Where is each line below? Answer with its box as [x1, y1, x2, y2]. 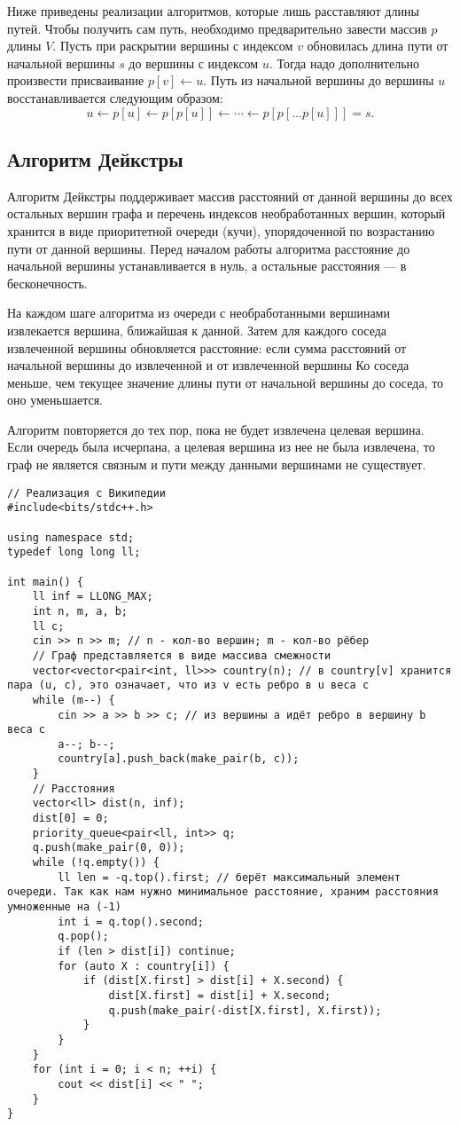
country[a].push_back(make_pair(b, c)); [58, 752, 300, 766]
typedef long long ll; [7, 546, 141, 559]
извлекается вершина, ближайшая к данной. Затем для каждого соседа [7, 320, 387, 339]
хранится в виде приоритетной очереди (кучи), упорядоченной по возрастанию [7, 221, 435, 240]
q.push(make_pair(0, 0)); [32, 841, 185, 854]
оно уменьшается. [7, 390, 103, 409]
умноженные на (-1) [7, 901, 121, 914]
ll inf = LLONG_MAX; [32, 590, 153, 603]
